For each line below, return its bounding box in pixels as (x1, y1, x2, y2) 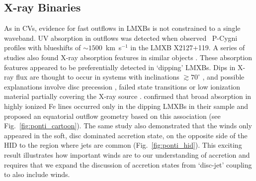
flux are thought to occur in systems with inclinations (16, 72, 179, 82)
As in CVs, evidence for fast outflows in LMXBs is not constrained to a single (4, 23, 241, 33)
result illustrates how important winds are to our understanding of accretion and (4, 149, 250, 160)
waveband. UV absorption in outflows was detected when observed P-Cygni (4, 32, 238, 43)
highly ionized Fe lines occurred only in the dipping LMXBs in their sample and (4, 100, 248, 111)
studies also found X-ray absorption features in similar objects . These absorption (4, 52, 253, 62)
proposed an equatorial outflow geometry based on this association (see (4, 110, 221, 121)
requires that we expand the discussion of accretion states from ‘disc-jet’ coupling (4, 159, 252, 170)
